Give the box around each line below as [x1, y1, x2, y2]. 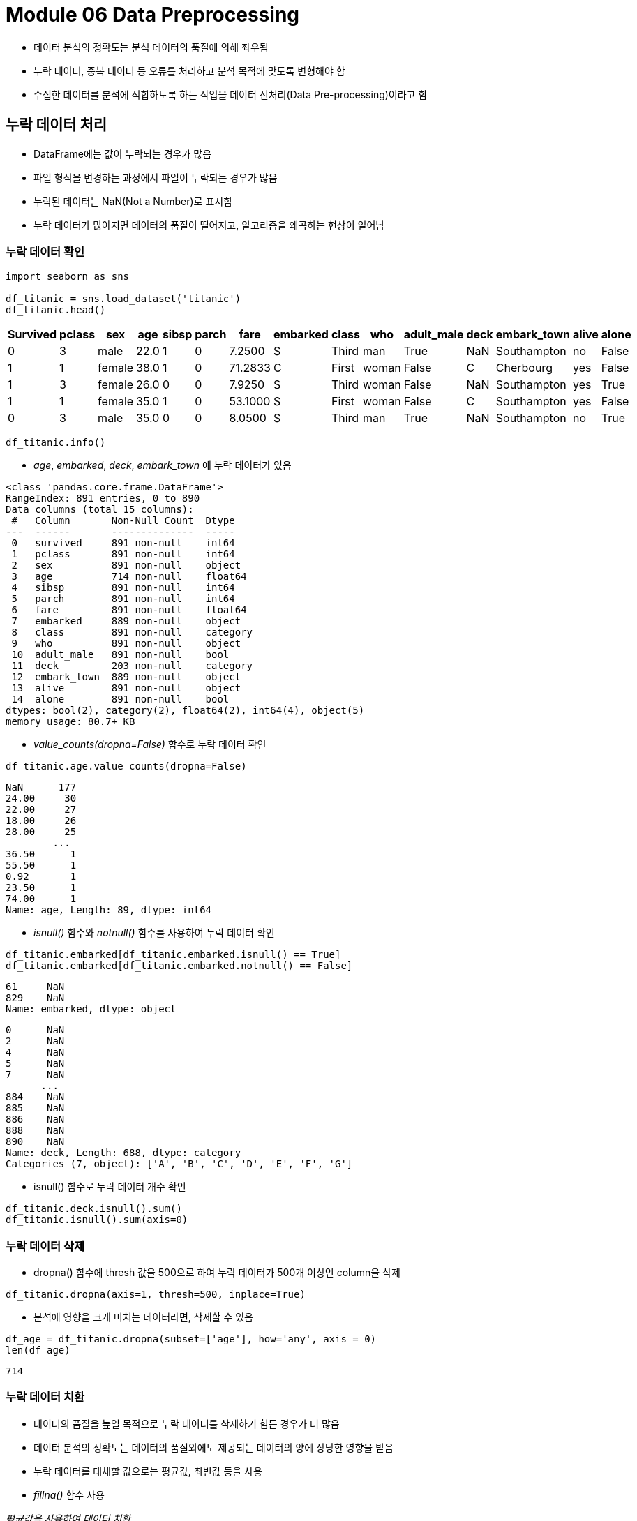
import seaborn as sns [6, 271, 130, 283]
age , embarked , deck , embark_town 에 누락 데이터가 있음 [33, 459, 292, 472]
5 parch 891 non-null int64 [11, 593, 235, 605]
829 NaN [6, 992, 65, 1004]
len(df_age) [6, 1344, 70, 1356]
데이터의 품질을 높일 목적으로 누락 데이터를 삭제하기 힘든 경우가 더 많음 [33, 1417, 340, 1430]
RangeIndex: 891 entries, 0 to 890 [6, 493, 200, 504]
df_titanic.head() [6, 304, 106, 316]
